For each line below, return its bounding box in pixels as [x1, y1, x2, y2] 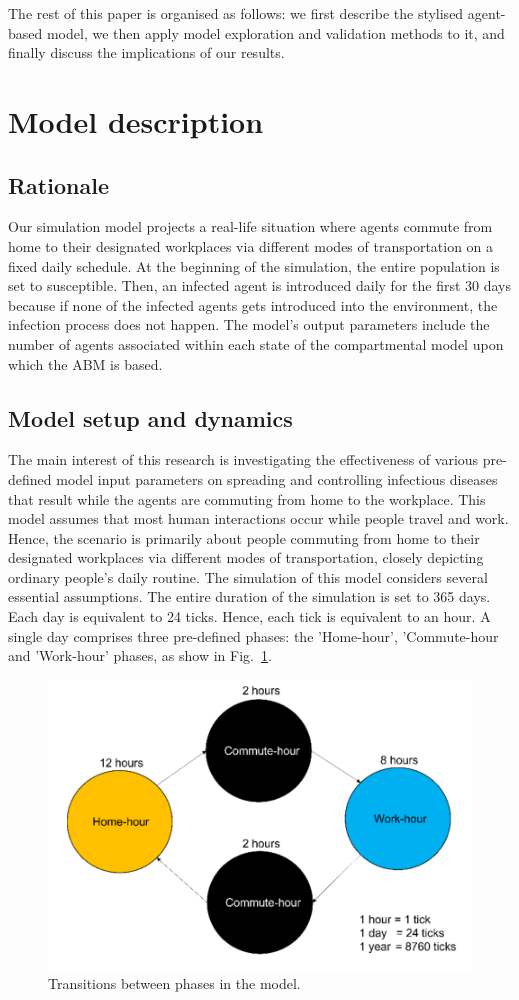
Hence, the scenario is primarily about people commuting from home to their [8, 527, 480, 548]
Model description [8, 100, 264, 141]
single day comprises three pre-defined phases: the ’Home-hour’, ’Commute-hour [8, 625, 499, 646]
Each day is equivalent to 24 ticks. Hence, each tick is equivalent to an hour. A [8, 606, 491, 627]
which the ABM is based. [8, 353, 163, 374]
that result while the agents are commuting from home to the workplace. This [8, 488, 486, 509]
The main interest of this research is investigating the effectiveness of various [8, 449, 479, 470]
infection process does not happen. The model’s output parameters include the [8, 314, 490, 335]
